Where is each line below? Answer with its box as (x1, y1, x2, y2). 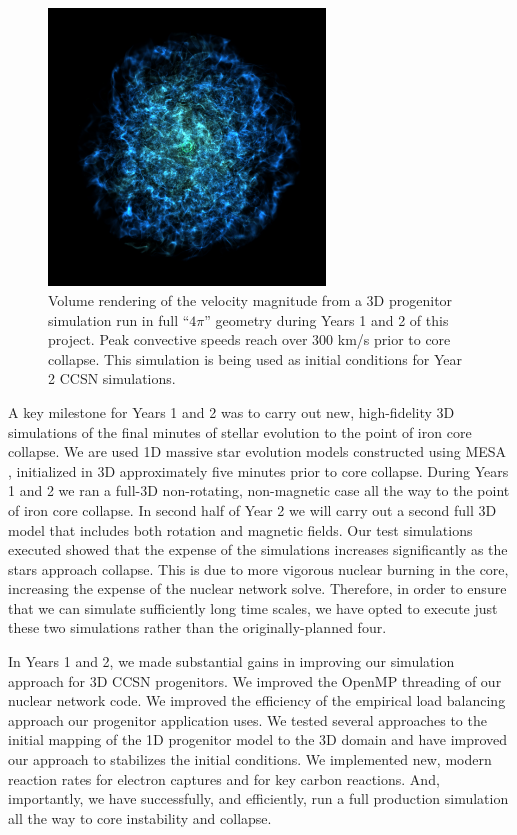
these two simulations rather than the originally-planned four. (8, 617, 387, 638)
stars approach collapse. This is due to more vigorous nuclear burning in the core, (8, 558, 509, 579)
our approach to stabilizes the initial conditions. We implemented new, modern (8, 749, 492, 770)
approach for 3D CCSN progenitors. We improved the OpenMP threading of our (8, 670, 502, 691)
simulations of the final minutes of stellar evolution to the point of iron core (8, 421, 472, 442)
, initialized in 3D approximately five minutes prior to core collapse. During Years (8, 460, 509, 481)
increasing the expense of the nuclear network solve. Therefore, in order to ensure (8, 578, 507, 599)
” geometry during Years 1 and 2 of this (204, 309, 449, 330)
